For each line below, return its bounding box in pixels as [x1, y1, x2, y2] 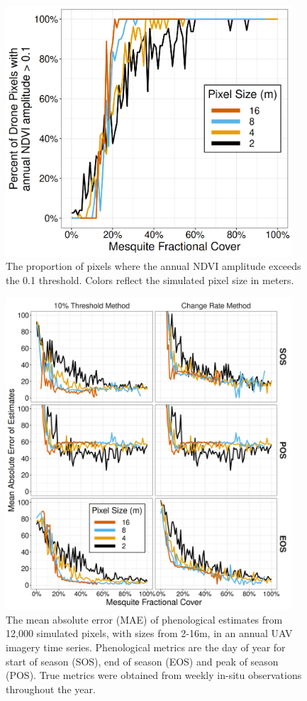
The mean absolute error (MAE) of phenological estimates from [6, 612, 283, 626]
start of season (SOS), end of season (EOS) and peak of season [6, 653, 279, 668]
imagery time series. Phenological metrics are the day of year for [6, 640, 286, 655]
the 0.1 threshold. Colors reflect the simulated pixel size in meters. [6, 272, 294, 287]
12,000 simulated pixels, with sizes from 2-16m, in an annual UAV [6, 626, 293, 641]
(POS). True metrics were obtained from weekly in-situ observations [6, 668, 302, 683]
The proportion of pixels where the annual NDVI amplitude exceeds [6, 259, 301, 273]
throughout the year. [6, 681, 96, 696]
